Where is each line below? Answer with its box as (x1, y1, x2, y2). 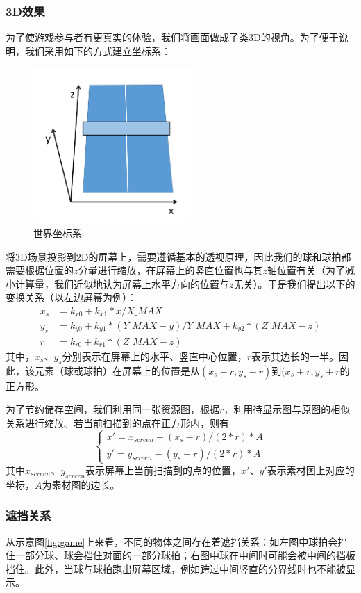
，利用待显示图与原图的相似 (224, 402, 351, 416)
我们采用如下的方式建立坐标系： (24, 43, 171, 58)
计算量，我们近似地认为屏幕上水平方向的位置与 (15, 276, 229, 291)
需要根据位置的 (6, 263, 74, 277)
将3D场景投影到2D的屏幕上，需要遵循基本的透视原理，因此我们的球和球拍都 (6, 249, 351, 263)
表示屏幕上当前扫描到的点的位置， (85, 462, 242, 477)
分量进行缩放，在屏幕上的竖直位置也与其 (78, 263, 263, 277)
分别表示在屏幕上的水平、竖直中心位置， (62, 348, 247, 363)
